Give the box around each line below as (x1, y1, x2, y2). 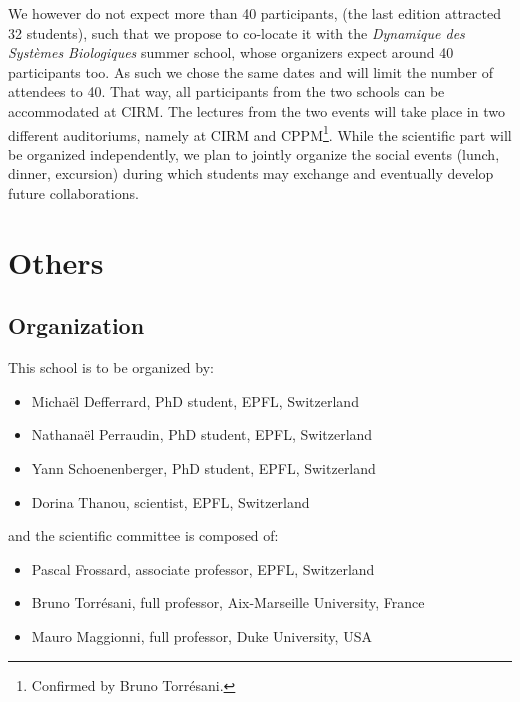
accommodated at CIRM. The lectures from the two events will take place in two (8, 100, 505, 121)
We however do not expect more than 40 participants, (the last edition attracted (8, 3, 502, 23)
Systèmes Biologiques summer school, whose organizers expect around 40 (8, 42, 454, 63)
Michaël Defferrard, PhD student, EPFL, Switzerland (31, 390, 359, 411)
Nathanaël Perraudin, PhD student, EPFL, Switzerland (31, 424, 373, 445)
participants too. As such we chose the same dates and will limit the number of (8, 61, 494, 82)
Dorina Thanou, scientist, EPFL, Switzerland (31, 491, 310, 512)
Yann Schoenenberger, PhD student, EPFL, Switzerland (31, 457, 376, 478)
